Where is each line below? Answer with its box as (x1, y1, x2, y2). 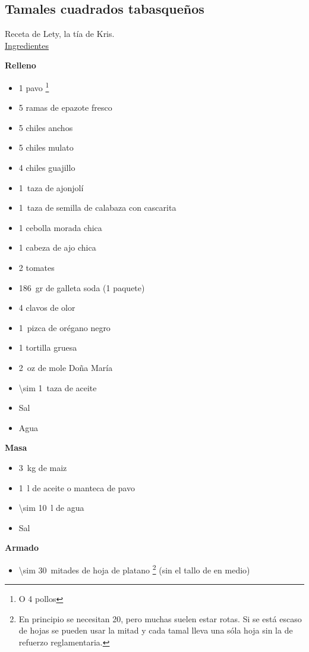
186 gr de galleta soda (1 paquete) (18, 281, 145, 294)
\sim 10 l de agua (18, 501, 84, 514)
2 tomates (18, 261, 55, 273)
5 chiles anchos (18, 121, 73, 133)
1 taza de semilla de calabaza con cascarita (18, 201, 176, 214)
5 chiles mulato (18, 141, 74, 154)
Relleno (5, 59, 36, 71)
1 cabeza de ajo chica (18, 241, 96, 254)
